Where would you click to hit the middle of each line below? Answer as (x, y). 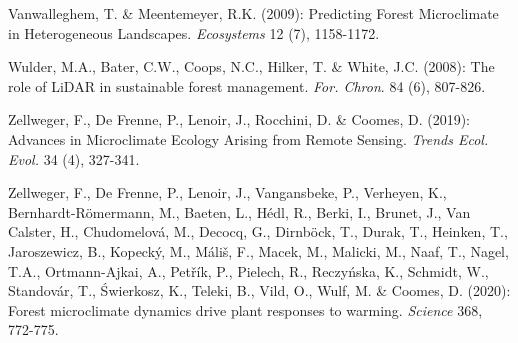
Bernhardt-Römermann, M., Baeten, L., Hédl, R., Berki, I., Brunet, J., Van (239, 211)
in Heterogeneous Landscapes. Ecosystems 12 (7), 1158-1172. (194, 32)
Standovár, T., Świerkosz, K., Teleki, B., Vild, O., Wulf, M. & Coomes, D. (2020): (259, 290)
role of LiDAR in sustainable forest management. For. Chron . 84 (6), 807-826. (247, 85)
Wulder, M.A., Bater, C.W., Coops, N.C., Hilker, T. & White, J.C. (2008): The (251, 66)
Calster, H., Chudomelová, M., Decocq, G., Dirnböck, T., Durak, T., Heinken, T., (258, 231)
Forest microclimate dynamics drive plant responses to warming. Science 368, (245, 309)
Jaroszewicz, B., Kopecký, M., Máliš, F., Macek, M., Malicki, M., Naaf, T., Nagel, (258, 250)
